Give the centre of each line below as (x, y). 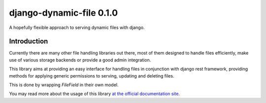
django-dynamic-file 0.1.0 (64, 13)
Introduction (29, 41)
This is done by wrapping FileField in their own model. (64, 85)
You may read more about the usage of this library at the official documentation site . (94, 94)
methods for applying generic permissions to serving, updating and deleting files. (92, 76)
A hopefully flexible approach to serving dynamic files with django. (77, 27)
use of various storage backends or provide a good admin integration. (80, 60)
